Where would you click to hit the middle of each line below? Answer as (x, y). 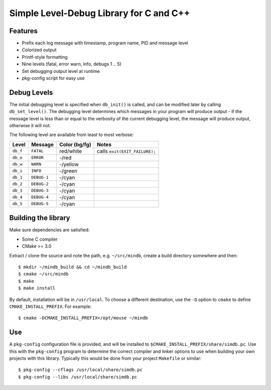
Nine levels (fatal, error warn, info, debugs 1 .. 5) (72, 64)
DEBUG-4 (40, 197)
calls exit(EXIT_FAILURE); (126, 151)
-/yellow (69, 164)
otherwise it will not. (30, 126)
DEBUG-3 (40, 191)
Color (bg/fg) (75, 144)
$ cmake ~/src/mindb (43, 274)
